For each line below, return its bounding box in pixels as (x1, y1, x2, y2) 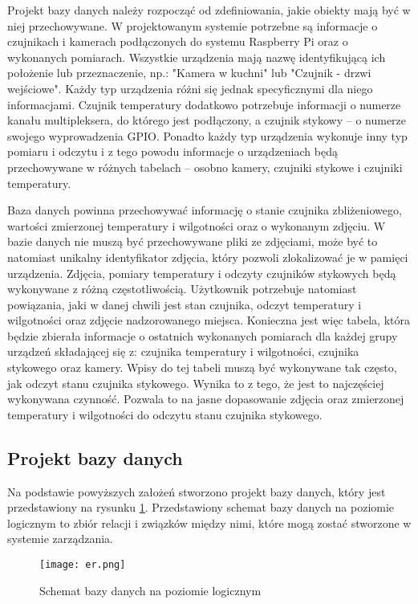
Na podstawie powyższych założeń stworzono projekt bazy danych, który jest (7, 483, 386, 500)
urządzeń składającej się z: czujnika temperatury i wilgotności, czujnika (7, 343, 359, 360)
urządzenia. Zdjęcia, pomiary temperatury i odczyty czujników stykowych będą (7, 264, 396, 281)
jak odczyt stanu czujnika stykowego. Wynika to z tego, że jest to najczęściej (7, 374, 384, 391)
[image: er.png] (39, 559, 126, 571)
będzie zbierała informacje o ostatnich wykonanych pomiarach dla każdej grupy (7, 327, 398, 344)
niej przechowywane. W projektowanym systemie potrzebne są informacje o (7, 17, 378, 34)
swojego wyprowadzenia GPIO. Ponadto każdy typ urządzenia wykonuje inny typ (7, 127, 408, 144)
